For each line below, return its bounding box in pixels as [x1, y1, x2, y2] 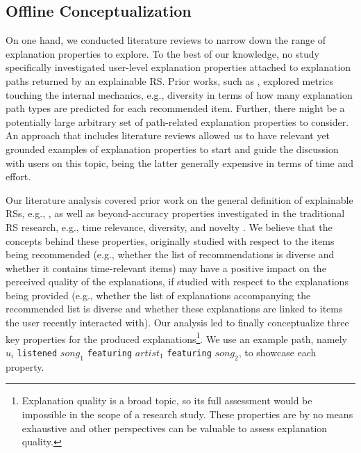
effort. [6, 169, 31, 184]
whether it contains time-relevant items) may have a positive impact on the [6, 260, 326, 275]
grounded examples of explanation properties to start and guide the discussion [6, 141, 339, 156]
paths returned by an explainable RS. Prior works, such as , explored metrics [6, 73, 334, 88]
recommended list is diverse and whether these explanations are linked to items [6, 301, 343, 316]
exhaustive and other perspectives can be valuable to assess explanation [22, 420, 328, 435]
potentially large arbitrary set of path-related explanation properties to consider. [6, 114, 349, 129]
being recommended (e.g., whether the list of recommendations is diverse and [6, 247, 335, 262]
